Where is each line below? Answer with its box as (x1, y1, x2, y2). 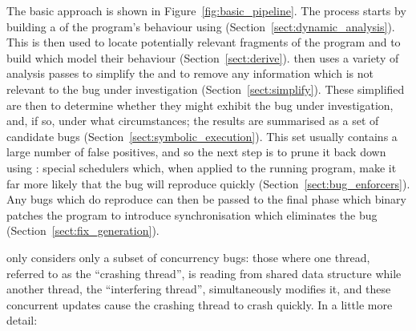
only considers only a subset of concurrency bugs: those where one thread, (6, 248, 370, 265)
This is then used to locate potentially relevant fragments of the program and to (6, 34, 401, 50)
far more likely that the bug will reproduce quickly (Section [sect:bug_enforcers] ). (6, 175, 410, 192)
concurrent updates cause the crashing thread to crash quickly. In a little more (6, 296, 393, 313)
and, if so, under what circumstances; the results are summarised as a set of (6, 112, 379, 129)
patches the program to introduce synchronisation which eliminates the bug (6, 206, 378, 223)
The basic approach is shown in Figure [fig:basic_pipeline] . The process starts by (6, 2, 406, 18)
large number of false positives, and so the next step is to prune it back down (6, 143, 386, 160)
